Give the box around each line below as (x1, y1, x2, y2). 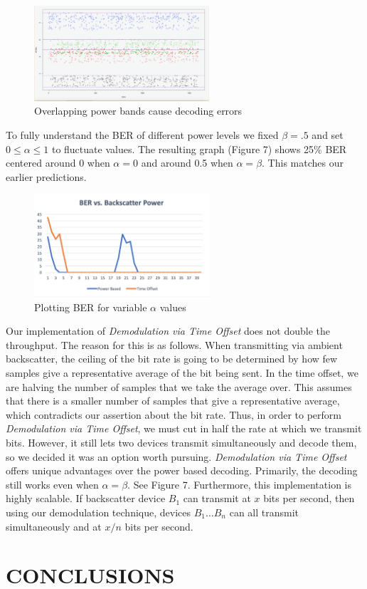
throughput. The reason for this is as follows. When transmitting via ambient (6, 337, 343, 352)
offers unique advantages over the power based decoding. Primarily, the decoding (6, 463, 358, 478)
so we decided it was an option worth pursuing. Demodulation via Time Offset (6, 449, 347, 464)
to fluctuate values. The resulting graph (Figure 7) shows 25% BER (51, 141, 347, 156)
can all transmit (229, 504, 299, 519)
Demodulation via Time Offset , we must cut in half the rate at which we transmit (6, 421, 362, 436)
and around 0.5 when (141, 155, 233, 170)
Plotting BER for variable (34, 299, 147, 314)
